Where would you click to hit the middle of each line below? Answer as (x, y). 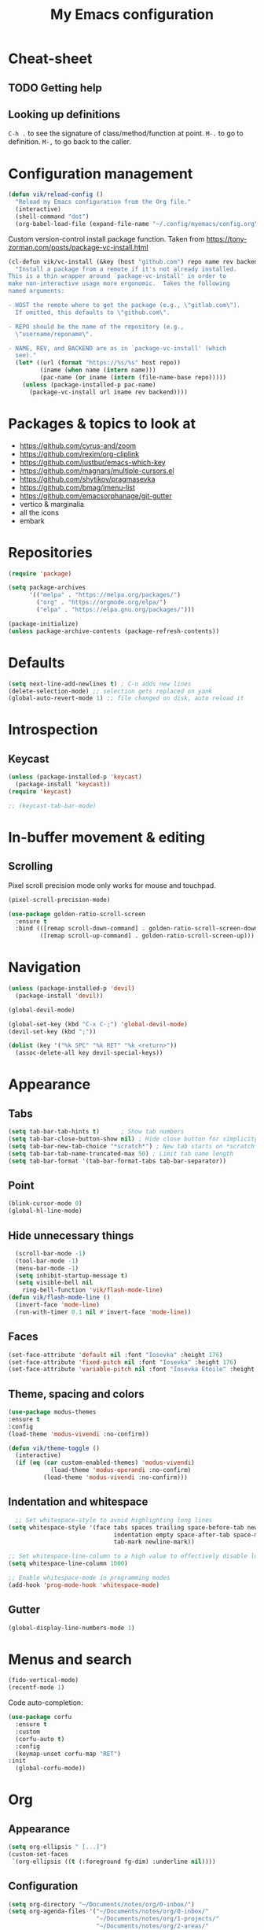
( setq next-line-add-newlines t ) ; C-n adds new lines (100, 684)
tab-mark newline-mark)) (154, 1542)
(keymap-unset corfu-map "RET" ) (68, 1754)
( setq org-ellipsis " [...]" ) (58, 1847)
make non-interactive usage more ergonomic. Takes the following (119, 284)
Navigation (44, 968)
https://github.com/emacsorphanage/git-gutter (95, 495)
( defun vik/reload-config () (56, 194)
